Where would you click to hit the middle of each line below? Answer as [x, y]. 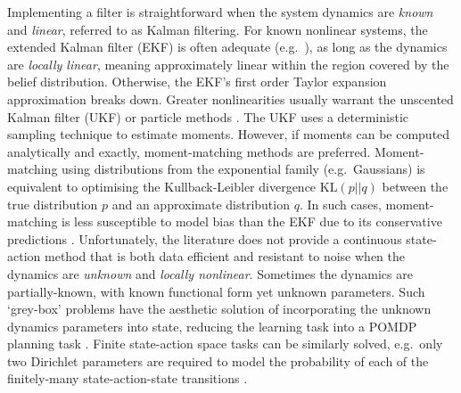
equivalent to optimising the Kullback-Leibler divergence [162, 186]
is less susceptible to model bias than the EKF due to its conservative [252, 221]
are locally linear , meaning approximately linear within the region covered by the [228, 64]
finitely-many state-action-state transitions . [128, 378]
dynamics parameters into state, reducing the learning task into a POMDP [212, 326]
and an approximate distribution [201, 204]
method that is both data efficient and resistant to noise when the [224, 256]
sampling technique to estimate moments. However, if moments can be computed [229, 134]
